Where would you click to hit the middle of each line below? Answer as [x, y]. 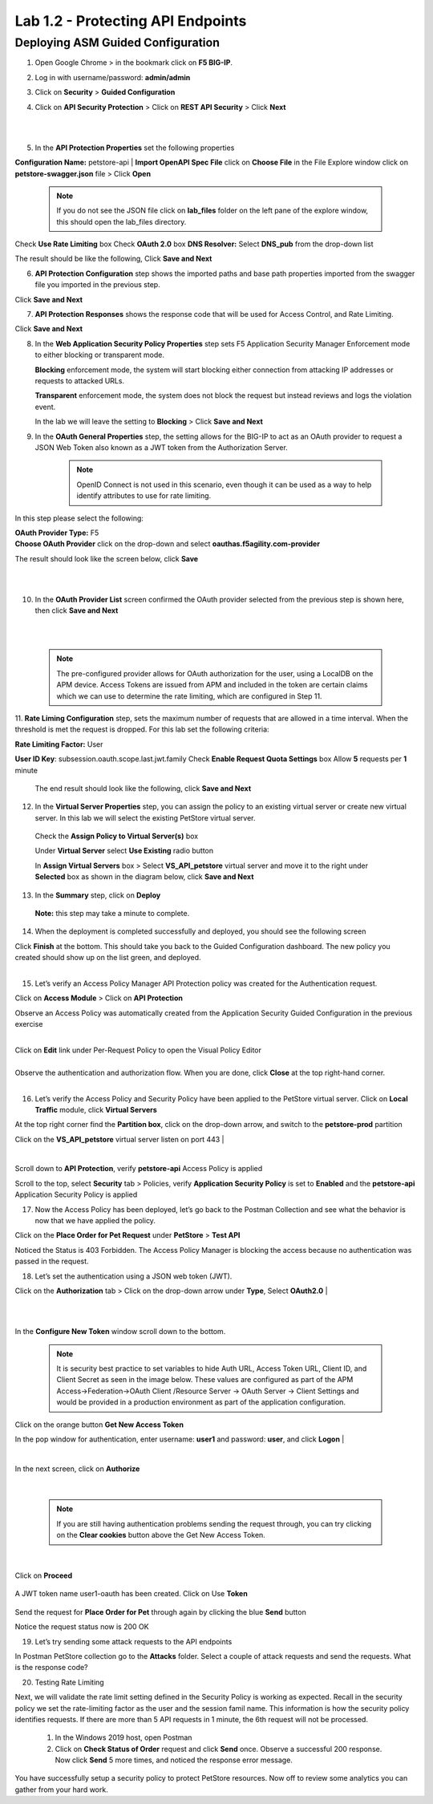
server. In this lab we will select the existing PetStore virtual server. [145, 817]
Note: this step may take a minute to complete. [112, 914]
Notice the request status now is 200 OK [82, 1627]
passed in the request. [52, 1261]
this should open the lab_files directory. [121, 221]
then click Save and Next [77, 610]
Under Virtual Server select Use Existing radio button [124, 851]
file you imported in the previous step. [97, 285]
